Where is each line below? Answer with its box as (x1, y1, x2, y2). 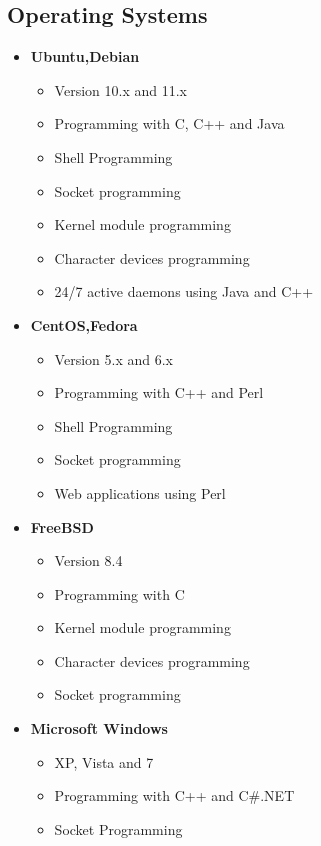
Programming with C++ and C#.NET (54, 785, 295, 806)
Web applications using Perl (54, 482, 226, 503)
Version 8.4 (54, 550, 123, 571)
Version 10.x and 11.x (54, 79, 187, 100)
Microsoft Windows (30, 718, 168, 739)
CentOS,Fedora (30, 314, 138, 335)
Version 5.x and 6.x (54, 348, 173, 369)
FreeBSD (30, 516, 94, 537)
